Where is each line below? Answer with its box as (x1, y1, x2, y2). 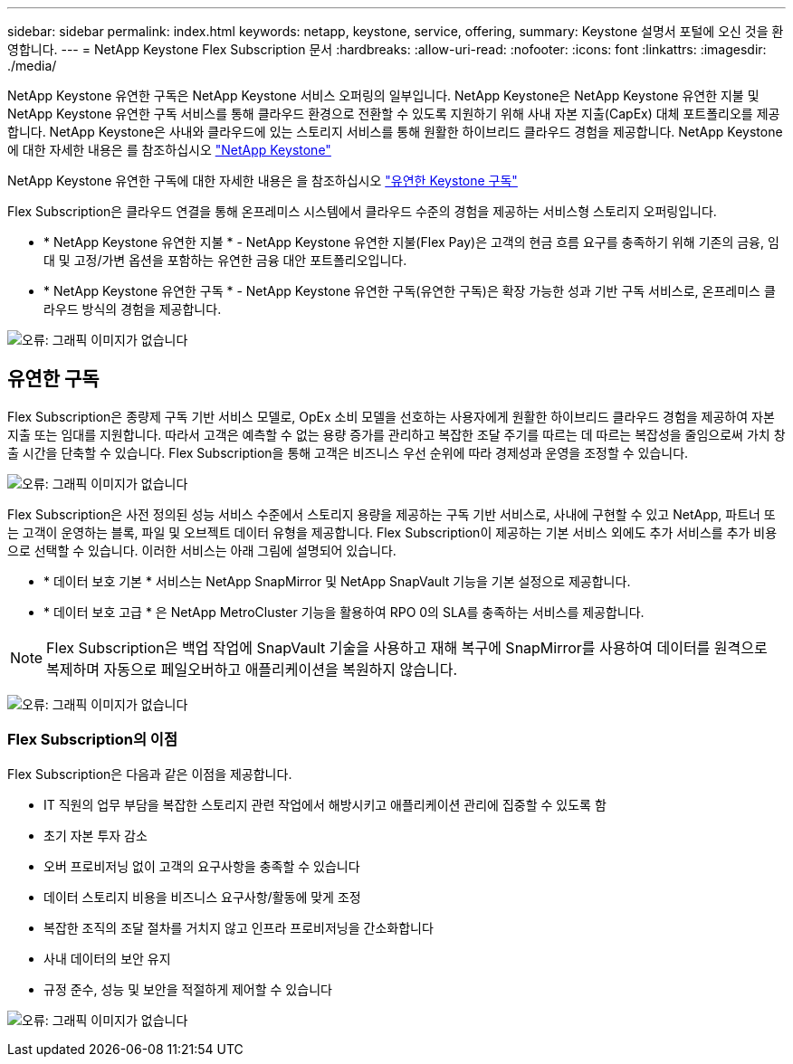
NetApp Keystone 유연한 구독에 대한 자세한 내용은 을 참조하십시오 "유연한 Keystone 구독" (7, 173, 518, 188)
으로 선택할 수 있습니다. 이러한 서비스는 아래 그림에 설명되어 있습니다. (7, 542, 396, 558)
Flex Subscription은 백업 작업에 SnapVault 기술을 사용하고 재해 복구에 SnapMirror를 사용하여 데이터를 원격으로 (46, 638, 768, 657)
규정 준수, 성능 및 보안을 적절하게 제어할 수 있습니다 (43, 981, 332, 997)
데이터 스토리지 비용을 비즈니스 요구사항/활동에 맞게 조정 (43, 888, 361, 905)
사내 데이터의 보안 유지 (43, 950, 171, 966)
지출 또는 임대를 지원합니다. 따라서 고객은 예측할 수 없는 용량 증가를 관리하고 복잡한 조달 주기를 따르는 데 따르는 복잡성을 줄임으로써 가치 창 (7, 426, 786, 442)
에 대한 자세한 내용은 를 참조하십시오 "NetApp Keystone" (7, 142, 331, 157)
